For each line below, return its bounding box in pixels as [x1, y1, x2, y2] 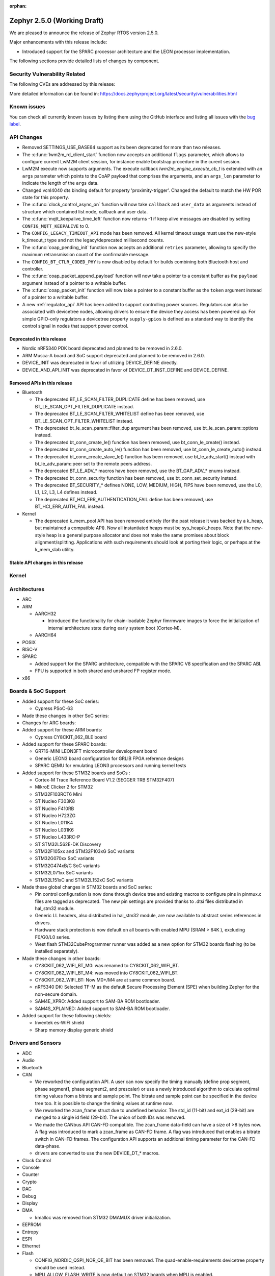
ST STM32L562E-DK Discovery [35, 841, 101, 847]
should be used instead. [35, 1264, 86, 1270]
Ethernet [22, 1243, 40, 1249]
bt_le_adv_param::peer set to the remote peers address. [35, 460, 152, 467]
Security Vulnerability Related [9, 70, 86, 78]
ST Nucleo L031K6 [35, 827, 74, 833]
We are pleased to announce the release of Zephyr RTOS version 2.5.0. [9, 30, 159, 36]
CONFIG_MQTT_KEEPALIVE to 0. [22, 223, 90, 229]
